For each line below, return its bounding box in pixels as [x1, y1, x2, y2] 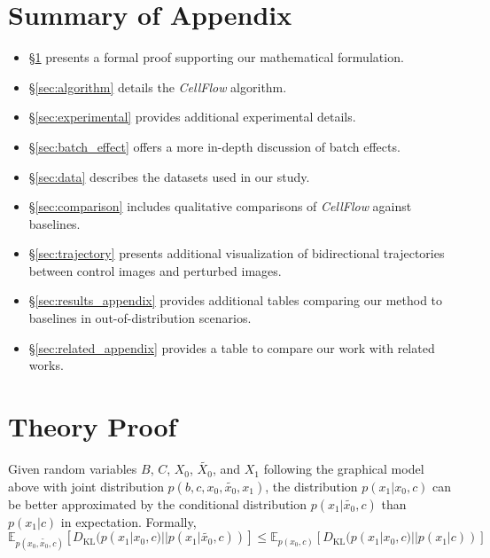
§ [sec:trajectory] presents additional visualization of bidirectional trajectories [28, 244, 445, 263]
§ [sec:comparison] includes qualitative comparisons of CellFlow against [28, 197, 412, 216]
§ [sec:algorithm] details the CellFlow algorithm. [28, 77, 287, 96]
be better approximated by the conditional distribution [8, 494, 307, 513]
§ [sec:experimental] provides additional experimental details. [28, 107, 356, 126]
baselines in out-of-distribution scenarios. [28, 309, 252, 327]
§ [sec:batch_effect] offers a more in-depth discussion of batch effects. [28, 137, 401, 155]
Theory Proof [8, 408, 177, 444]
